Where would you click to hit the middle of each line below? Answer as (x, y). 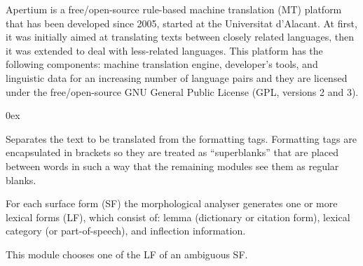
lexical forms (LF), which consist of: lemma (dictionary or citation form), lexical (178, 217)
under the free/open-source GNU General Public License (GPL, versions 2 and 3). (182, 91)
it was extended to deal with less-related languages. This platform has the (164, 50)
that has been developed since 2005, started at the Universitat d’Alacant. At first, (181, 23)
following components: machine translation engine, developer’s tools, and (162, 64)
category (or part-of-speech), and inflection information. (126, 231)
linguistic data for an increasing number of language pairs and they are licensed (177, 77)
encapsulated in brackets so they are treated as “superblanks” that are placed (172, 152)
